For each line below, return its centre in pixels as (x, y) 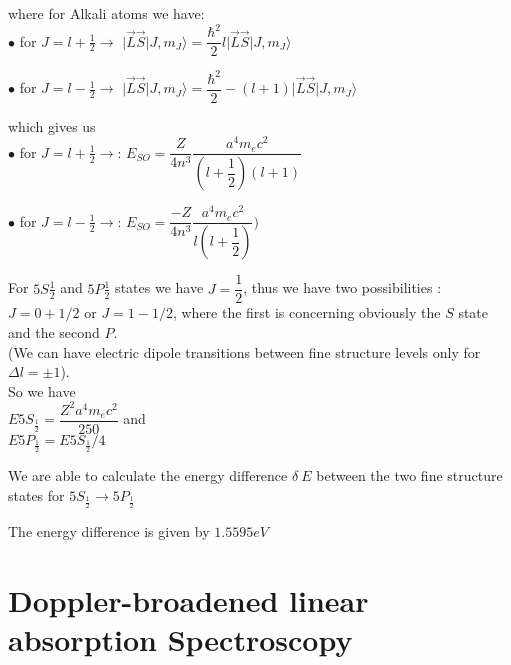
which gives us (52, 125)
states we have (159, 287)
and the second (54, 331)
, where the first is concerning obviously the (306, 312)
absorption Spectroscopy (180, 639)
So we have (42, 390)
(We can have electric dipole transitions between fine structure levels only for (244, 351)
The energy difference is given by (109, 531)
